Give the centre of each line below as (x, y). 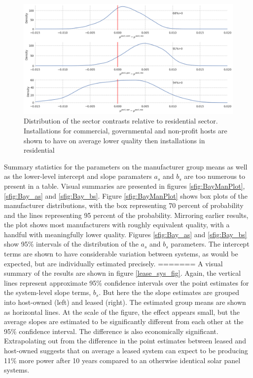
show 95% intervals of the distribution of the (71, 244)
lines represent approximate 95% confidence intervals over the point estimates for (126, 282)
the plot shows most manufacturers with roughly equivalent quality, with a (117, 225)
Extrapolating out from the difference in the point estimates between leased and (125, 341)
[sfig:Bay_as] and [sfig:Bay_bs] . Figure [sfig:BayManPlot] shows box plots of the (126, 195)
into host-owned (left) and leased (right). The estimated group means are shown (125, 302)
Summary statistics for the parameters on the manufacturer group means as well (126, 166)
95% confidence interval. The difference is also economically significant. (111, 331)
